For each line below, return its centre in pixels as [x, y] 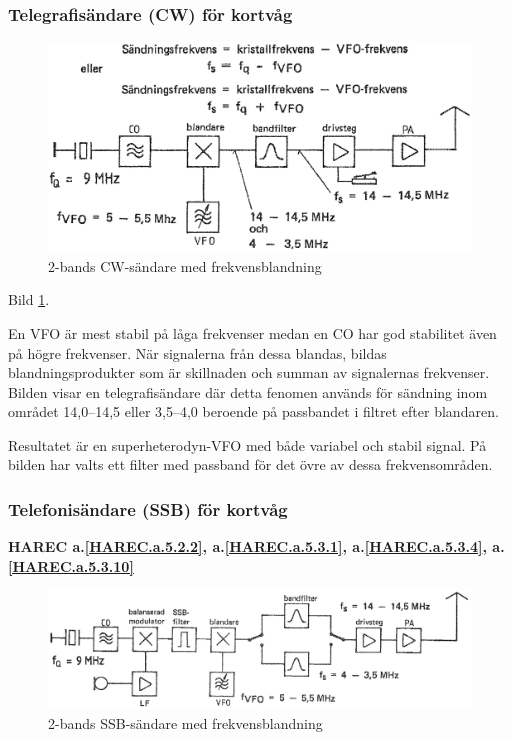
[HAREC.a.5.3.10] [71, 565]
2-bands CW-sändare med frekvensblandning [185, 265]
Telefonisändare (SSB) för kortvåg [148, 509]
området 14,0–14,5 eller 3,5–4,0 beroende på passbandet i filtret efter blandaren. [253, 411]
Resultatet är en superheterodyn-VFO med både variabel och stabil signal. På [247, 444]
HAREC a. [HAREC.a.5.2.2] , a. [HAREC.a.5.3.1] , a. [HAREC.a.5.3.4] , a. [256, 546]
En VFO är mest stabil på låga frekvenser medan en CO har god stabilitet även [252, 332]
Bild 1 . [29, 299]
